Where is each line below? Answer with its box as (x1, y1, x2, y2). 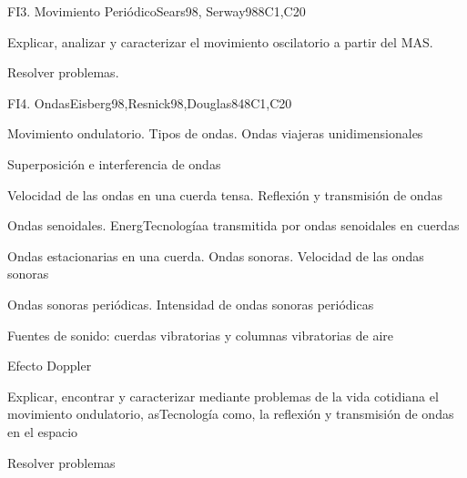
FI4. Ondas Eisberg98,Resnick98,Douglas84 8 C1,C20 (7, 93, 292, 112)
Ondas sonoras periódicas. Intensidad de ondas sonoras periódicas (7, 294, 374, 313)
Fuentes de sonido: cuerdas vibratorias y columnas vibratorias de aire (7, 325, 394, 344)
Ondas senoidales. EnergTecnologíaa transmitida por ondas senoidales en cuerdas (7, 216, 460, 235)
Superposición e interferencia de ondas (7, 154, 221, 173)
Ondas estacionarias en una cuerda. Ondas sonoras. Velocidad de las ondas (7, 246, 424, 265)
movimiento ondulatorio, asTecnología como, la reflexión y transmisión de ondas (7, 404, 454, 423)
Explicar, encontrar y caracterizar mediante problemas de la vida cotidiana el (7, 386, 439, 405)
